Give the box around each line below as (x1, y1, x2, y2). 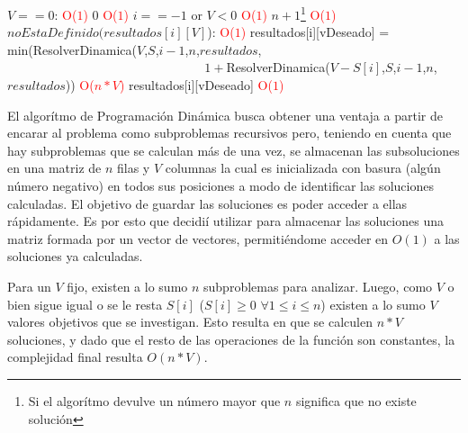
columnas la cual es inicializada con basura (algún (165, 158, 441, 177)
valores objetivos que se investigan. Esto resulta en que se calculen (7, 312, 373, 331)
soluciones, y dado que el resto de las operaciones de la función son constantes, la (7, 329, 455, 348)
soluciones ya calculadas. (7, 247, 143, 266)
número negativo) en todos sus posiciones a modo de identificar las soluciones (7, 176, 434, 194)
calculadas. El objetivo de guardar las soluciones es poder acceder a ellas (7, 194, 408, 212)
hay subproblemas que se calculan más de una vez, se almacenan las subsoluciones (7, 140, 460, 159)
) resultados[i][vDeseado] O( (119, 76, 273, 95)
